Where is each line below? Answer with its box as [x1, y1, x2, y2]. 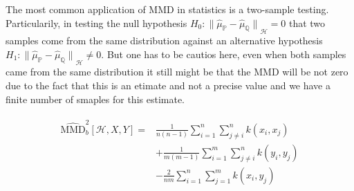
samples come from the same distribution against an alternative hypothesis [6, 33, 323, 48]
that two [288, 15, 326, 30]
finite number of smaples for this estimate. [6, 91, 185, 106]
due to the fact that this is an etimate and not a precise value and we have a [6, 78, 330, 92]
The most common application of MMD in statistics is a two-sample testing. [6, 2, 329, 16]
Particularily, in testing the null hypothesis [6, 15, 187, 30]
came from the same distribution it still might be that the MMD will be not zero [6, 64, 348, 79]
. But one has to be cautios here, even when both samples [101, 46, 346, 61]
